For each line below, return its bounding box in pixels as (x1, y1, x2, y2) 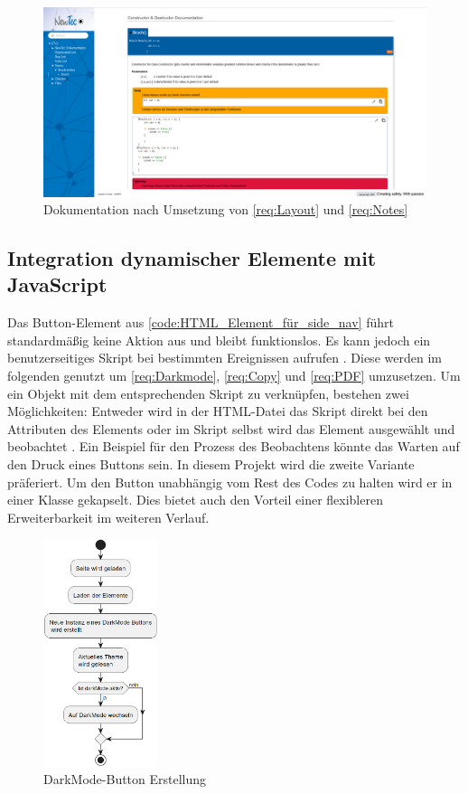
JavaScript (7, 270, 108, 298)
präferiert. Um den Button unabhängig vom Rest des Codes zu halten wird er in (7, 472, 453, 491)
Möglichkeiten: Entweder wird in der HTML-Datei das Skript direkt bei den (7, 402, 428, 421)
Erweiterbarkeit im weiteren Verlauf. (7, 507, 210, 526)
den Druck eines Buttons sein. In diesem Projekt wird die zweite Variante (7, 455, 415, 474)
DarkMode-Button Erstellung (43, 770, 207, 789)
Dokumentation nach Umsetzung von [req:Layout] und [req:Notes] (43, 200, 408, 219)
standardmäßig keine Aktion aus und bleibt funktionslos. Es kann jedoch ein (7, 330, 431, 349)
